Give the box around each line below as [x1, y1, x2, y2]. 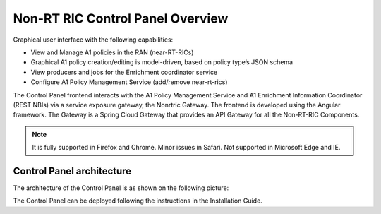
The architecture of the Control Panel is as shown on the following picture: [13, 184, 229, 192]
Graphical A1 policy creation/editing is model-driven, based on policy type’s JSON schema [30, 58, 293, 66]
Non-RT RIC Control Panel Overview [13, 11, 229, 26]
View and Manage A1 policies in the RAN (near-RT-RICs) [30, 48, 194, 57]
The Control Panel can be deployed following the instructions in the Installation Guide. [13, 196, 262, 205]
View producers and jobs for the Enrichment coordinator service [30, 68, 218, 76]
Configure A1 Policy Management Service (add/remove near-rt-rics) [30, 78, 229, 86]
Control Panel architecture [13, 165, 132, 177]
